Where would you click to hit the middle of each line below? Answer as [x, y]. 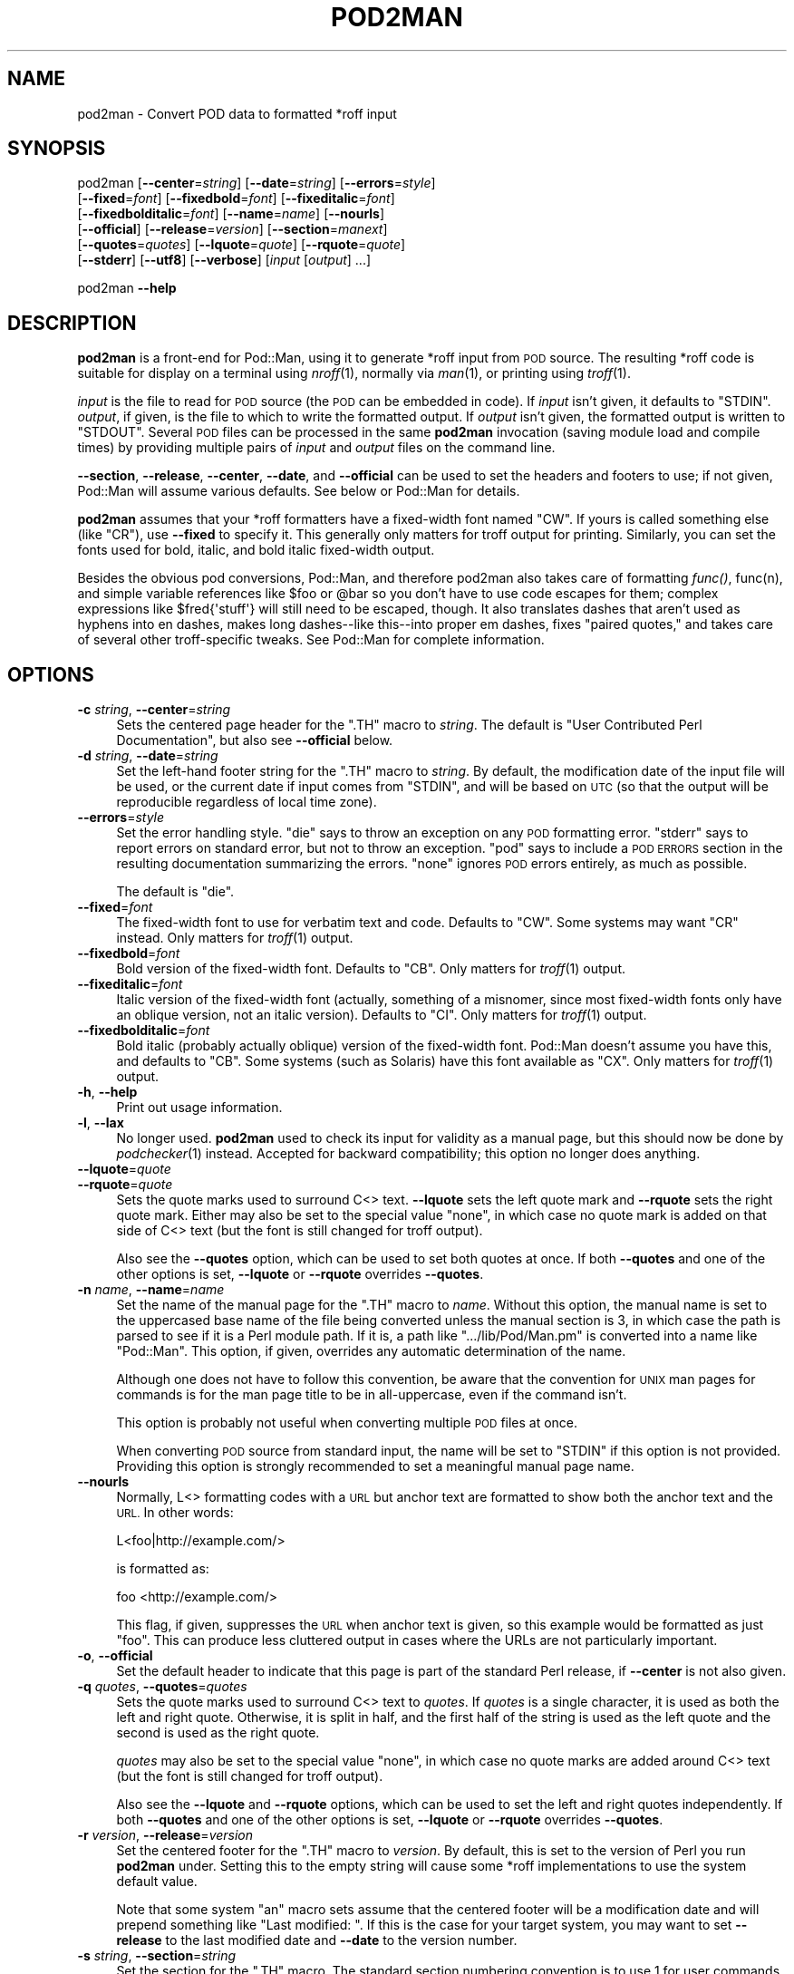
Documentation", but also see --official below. [255, 740]
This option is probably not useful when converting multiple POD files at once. [347, 1423]
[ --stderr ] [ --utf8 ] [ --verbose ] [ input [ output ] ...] [224, 260]
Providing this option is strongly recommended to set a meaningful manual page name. [375, 1466]
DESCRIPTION [72, 323]
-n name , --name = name [151, 1290]
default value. [157, 1882]
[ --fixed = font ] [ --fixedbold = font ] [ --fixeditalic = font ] [236, 198]
